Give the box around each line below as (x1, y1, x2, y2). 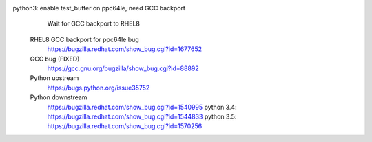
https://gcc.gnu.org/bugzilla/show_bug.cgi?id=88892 (47, 64, 199, 72)
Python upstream (30, 74, 79, 82)
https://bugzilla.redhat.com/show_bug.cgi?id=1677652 (47, 45, 203, 53)
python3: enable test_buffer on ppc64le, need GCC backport (12, 4, 186, 12)
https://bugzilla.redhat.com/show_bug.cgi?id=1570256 (47, 122, 203, 130)
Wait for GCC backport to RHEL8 (47, 19, 141, 28)
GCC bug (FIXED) (30, 54, 80, 63)
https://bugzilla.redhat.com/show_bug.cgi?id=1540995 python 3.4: (47, 103, 237, 111)
